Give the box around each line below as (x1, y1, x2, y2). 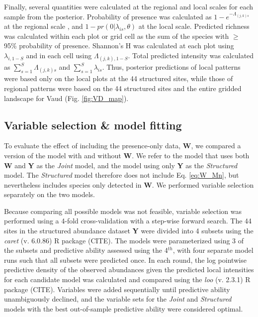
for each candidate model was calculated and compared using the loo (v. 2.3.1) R (4, 274, 251, 285)
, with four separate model (172, 245, 254, 255)
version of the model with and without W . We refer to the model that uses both (4, 150, 250, 160)
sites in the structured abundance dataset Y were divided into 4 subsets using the (4, 225, 254, 236)
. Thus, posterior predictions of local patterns (102, 62, 241, 72)
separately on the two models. (4, 189, 95, 200)
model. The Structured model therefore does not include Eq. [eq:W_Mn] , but (4, 170, 239, 180)
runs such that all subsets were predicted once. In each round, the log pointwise (4, 254, 247, 265)
